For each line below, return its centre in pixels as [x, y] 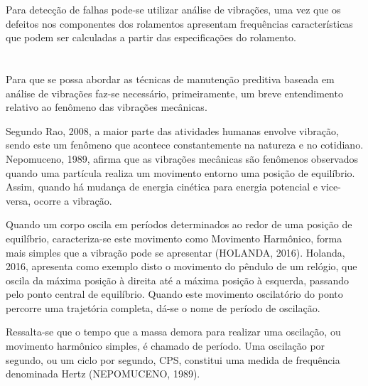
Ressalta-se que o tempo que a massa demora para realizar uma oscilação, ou [173, 332]
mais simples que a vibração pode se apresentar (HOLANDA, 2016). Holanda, [175, 252]
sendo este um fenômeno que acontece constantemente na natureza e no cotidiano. [185, 145]
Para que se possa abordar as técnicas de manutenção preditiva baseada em [170, 79]
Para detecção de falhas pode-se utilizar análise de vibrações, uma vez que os [173, 9]
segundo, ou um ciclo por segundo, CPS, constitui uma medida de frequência [173, 359]
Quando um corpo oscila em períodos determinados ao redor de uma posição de [179, 224]
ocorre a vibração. [73, 200]
